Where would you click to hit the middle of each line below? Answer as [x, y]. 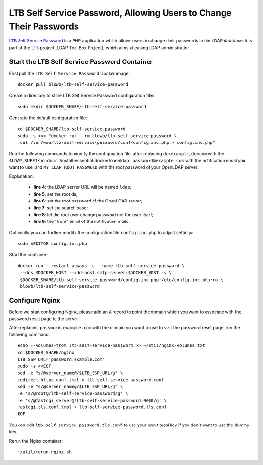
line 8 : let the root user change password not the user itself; [94, 214]
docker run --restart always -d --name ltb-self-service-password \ [101, 266]
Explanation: [21, 176]
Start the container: [28, 255]
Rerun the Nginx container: [36, 441]
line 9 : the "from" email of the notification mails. [82, 222]
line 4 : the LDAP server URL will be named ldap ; [82, 187]
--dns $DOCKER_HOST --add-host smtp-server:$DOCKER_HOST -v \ [96, 273]
